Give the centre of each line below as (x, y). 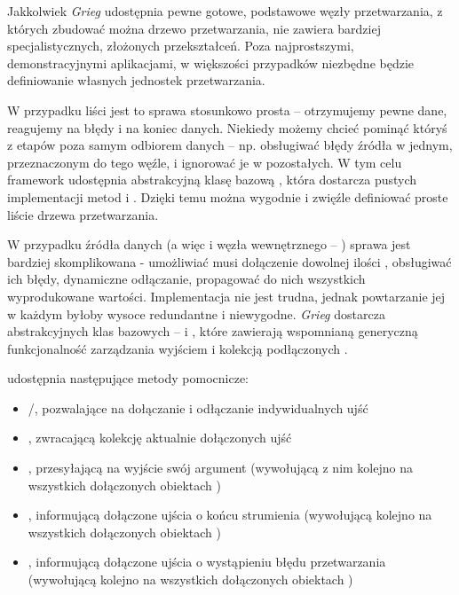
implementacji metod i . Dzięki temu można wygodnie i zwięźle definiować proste (228, 196)
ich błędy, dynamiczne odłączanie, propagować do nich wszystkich (186, 279)
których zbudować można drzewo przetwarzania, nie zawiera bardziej (194, 28)
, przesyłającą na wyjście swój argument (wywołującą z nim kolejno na (220, 468)
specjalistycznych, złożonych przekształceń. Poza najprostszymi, (181, 46)
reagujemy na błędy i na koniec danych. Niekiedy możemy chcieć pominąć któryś (227, 127)
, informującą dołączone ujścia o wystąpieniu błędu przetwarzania (207, 562)
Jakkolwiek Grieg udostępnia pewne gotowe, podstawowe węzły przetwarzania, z (225, 11)
